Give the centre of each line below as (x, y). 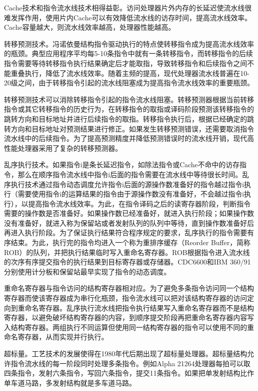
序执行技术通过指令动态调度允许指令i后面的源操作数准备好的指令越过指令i (124, 184)
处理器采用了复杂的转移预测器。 (70, 148)
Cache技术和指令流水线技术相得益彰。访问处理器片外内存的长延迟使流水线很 (128, 7)
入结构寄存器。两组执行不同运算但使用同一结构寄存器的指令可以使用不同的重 (129, 327)
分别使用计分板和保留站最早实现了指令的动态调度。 (87, 271)
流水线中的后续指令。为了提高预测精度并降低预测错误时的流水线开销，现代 (126, 138)
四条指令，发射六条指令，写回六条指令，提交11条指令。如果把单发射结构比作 (129, 373)
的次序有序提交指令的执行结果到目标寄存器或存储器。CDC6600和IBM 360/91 (128, 262)
